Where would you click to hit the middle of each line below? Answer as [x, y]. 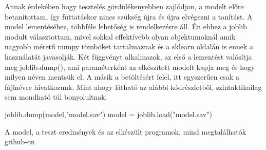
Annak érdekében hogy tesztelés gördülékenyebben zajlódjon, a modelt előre [124, 6]
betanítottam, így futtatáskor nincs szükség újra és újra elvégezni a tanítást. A [129, 16]
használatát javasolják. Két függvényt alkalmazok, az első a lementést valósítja [128, 56]
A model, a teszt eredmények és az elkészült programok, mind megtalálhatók [126, 131]
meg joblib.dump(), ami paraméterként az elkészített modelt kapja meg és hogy [130, 67]
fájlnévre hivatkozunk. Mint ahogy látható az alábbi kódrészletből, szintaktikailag [133, 87]
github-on [20, 142]
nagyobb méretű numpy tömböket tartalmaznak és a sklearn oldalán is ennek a [129, 46]
